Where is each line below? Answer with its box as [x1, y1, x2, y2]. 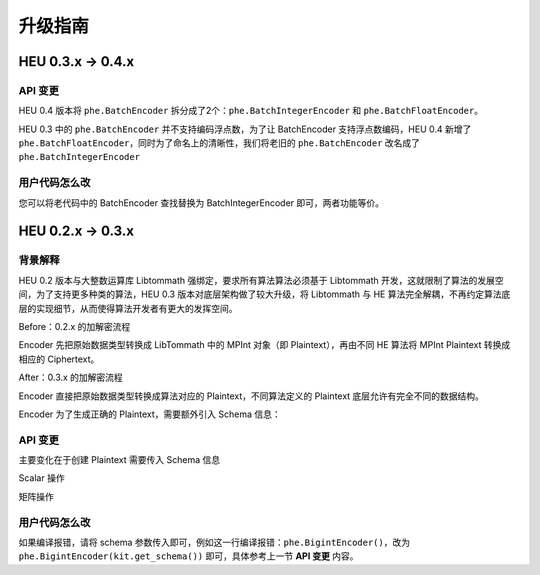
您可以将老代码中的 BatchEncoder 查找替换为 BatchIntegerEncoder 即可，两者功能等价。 [18, 196, 385, 209]
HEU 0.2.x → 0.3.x [18, 223, 135, 240]
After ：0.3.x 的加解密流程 [18, 371, 124, 384]
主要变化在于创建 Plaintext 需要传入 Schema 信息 [18, 454, 220, 466]
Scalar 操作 [18, 472, 65, 484]
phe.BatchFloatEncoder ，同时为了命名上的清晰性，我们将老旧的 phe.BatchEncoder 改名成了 [18, 137, 420, 149]
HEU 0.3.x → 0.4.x [18, 53, 135, 70]
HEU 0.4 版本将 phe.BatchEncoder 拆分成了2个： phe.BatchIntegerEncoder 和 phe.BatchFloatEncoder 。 [18, 105, 484, 117]
